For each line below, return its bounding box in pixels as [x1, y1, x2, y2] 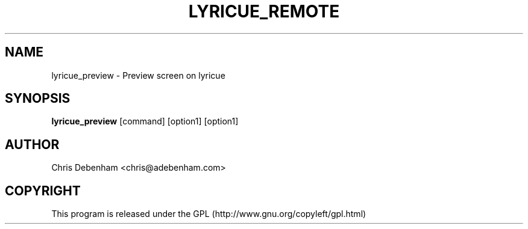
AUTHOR [5, 136, 60, 152]
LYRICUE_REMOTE [188, 1, 340, 22]
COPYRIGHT [5, 183, 81, 198]
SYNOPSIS [5, 91, 71, 106]
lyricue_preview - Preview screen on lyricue [51, 70, 225, 81]
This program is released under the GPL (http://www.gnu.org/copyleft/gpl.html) [51, 209, 366, 219]
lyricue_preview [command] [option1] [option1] [51, 116, 239, 127]
